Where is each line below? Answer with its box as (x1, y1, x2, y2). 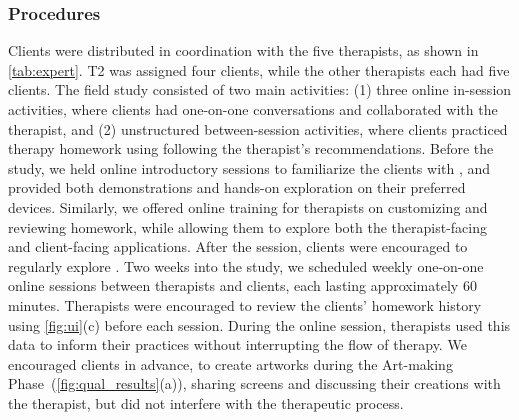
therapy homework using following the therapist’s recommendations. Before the (8, 138, 494, 159)
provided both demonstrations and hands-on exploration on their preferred (8, 177, 466, 198)
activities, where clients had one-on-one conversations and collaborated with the (8, 99, 498, 119)
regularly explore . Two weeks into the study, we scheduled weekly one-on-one (8, 255, 484, 276)
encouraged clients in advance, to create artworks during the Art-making (8, 353, 453, 374)
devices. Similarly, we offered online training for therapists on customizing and (8, 196, 488, 217)
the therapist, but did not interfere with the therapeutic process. (8, 392, 404, 413)
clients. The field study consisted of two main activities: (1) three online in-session (8, 79, 512, 100)
